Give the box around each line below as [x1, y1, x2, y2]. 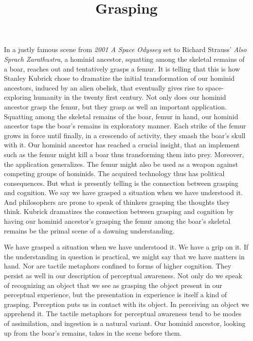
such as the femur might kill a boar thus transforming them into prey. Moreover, [4, 149, 244, 159]
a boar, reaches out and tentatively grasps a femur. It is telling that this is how [4, 63, 240, 73]
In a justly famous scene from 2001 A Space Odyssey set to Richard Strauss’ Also [4, 44, 247, 54]
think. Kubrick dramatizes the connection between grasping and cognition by [4, 206, 234, 216]
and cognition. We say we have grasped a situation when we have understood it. [4, 187, 243, 197]
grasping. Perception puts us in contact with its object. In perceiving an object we [4, 299, 249, 309]
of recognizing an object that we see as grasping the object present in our [4, 280, 222, 290]
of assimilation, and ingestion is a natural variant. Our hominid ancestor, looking [4, 318, 246, 328]
